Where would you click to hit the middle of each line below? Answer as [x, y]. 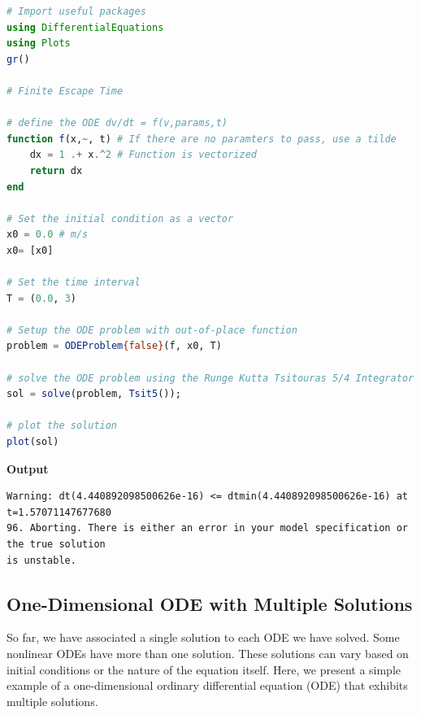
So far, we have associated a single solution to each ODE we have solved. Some [203, 637]
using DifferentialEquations [85, 27]
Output [28, 468]
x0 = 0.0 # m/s [48, 235]
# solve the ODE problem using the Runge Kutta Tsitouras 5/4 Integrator [210, 378]
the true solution [56, 544]
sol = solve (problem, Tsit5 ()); [94, 394]
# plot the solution [62, 426]
